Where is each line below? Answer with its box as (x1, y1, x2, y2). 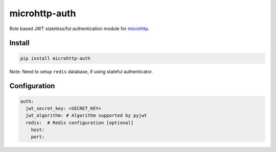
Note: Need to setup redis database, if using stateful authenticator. (9, 68, 153, 74)
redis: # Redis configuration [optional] (26, 120, 134, 125)
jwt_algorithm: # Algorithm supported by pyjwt (26, 113, 147, 118)
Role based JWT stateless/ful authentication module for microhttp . (9, 26, 150, 32)
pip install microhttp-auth (20, 55, 90, 61)
